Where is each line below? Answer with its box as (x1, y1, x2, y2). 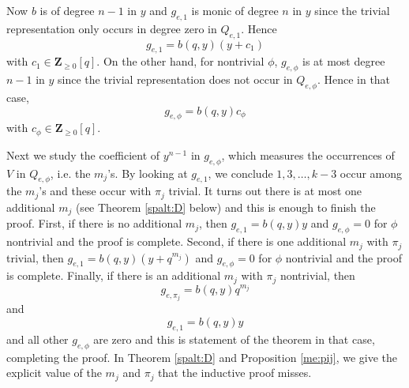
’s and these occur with (39, 183, 152, 199)
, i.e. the (50, 164, 91, 181)
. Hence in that (317, 71, 391, 88)
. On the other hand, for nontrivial (96, 53, 265, 70)
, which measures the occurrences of (221, 146, 395, 163)
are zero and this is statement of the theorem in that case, (93, 330, 375, 347)
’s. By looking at (107, 164, 188, 181)
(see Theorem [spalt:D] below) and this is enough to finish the (75, 198, 376, 215)
